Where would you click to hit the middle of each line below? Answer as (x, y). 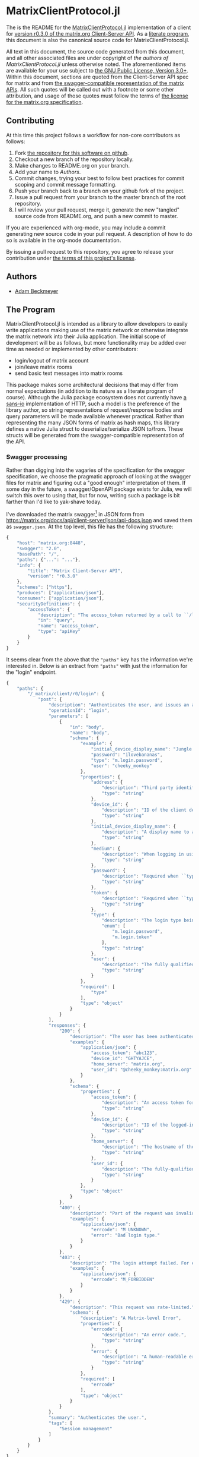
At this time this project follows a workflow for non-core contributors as (93, 135)
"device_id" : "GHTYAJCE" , (123, 1059)
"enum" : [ (114, 926)
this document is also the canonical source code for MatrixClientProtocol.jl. (98, 40)
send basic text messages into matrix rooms (69, 373)
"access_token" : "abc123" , (124, 1053)
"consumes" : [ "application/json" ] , (61, 598)
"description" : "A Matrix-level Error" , (131, 1318)
